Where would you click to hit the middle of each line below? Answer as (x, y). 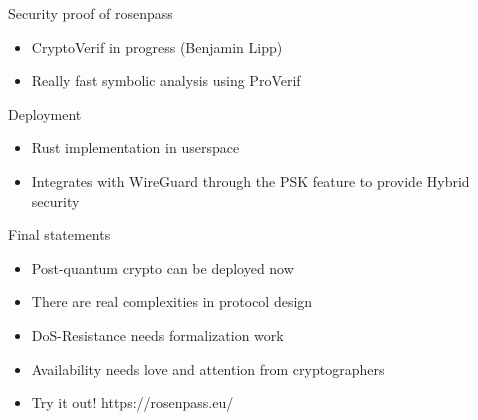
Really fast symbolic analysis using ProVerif (166, 80)
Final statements (59, 234)
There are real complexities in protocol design (172, 301)
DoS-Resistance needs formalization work (157, 334)
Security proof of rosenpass (90, 13)
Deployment (45, 113)
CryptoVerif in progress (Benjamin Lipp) (157, 46)
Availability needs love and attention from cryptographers (208, 368)
